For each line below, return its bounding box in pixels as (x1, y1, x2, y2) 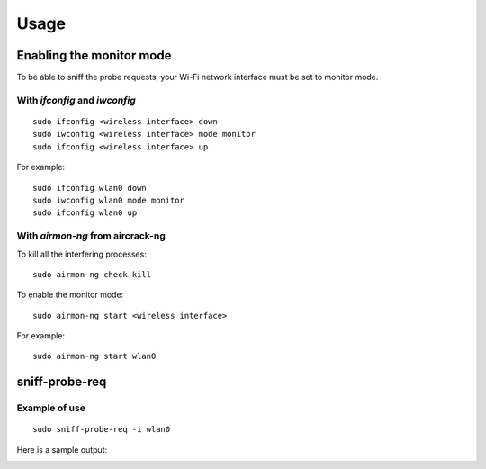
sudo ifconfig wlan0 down (32, 183, 148, 193)
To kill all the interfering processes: (16, 248, 148, 259)
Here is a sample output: (16, 444, 108, 455)
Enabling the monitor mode (16, 48, 172, 63)
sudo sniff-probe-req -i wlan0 (32, 424, 171, 435)
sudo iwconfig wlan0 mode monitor (32, 194, 184, 205)
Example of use (16, 401, 85, 414)
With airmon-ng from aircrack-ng (16, 230, 166, 242)
